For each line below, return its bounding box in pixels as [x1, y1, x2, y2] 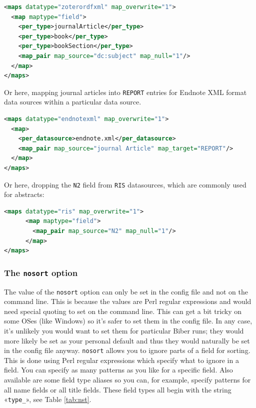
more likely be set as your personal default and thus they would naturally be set [4, 335, 250, 345]
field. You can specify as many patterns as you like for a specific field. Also [4, 364, 233, 375]
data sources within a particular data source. [4, 96, 141, 107]
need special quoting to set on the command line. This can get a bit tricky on [4, 305, 242, 316]
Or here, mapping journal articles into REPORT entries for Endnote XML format [4, 86, 247, 97]
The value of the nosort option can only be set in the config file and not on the [4, 286, 248, 296]
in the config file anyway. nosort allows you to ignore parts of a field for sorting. [4, 345, 250, 355]
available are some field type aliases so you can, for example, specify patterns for [4, 374, 251, 385]
